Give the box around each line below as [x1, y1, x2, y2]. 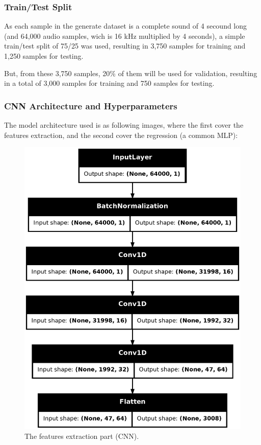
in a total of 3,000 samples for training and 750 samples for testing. [4, 78, 215, 88]
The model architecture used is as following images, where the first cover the [4, 120, 244, 130]
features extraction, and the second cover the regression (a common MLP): [4, 129, 238, 140]
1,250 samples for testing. [4, 51, 84, 61]
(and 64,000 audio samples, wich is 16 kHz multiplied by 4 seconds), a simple [4, 30, 245, 41]
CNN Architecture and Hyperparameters [4, 99, 177, 112]
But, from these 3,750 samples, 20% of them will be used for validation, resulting [4, 67, 257, 78]
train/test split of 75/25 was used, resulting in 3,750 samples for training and [4, 40, 246, 51]
